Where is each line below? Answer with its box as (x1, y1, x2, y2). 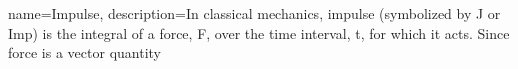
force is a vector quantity (8, 42, 161, 63)
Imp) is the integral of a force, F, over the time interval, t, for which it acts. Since (8, 22, 510, 43)
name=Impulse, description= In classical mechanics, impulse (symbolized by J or (8, 3, 501, 23)
